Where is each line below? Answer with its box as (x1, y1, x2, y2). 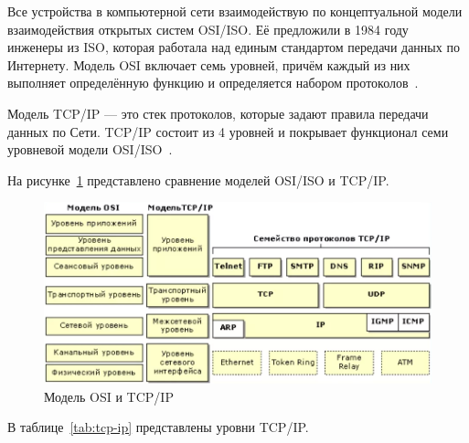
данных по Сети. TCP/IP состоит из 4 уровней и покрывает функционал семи (7, 121, 449, 141)
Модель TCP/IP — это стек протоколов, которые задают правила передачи (7, 103, 429, 122)
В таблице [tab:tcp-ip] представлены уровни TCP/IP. (7, 417, 309, 437)
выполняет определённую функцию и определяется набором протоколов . (7, 73, 419, 92)
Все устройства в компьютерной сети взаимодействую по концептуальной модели (7, 2, 463, 20)
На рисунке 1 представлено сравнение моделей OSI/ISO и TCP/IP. (7, 170, 389, 189)
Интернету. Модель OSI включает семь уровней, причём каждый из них (7, 55, 410, 74)
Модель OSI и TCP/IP (44, 386, 174, 406)
